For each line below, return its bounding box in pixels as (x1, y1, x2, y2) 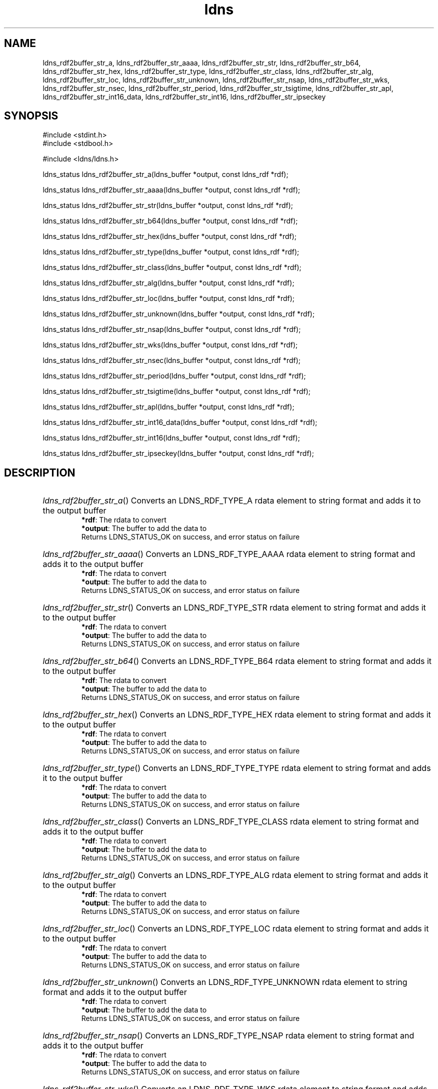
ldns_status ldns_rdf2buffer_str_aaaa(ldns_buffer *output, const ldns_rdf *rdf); (42, 185, 300, 194)
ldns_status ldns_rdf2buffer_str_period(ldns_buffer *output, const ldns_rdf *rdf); (42, 371, 306, 380)
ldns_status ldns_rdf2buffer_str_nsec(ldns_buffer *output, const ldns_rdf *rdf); (42, 356, 301, 365)
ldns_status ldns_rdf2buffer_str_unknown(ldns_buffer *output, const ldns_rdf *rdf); (42, 309, 315, 318)
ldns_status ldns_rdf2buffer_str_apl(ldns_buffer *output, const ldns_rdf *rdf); (42, 402, 294, 411)
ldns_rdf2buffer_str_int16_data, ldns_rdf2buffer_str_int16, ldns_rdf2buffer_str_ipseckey (42, 92, 326, 101)
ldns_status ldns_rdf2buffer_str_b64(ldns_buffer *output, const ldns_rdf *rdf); (42, 216, 298, 225)
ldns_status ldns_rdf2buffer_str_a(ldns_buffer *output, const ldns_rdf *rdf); (42, 170, 288, 179)
